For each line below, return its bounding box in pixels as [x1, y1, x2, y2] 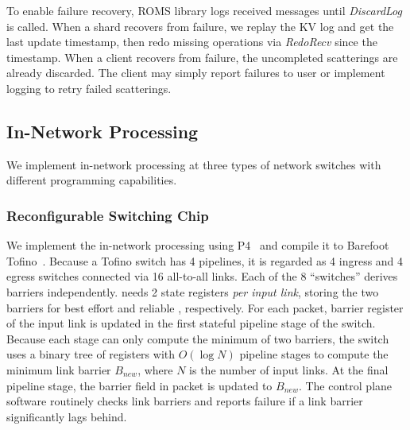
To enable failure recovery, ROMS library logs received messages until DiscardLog [6, 2, 402, 18]
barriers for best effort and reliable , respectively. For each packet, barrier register [6, 299, 404, 316]
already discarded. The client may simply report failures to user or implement [6, 64, 385, 81]
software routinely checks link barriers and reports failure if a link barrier [6, 393, 363, 409]
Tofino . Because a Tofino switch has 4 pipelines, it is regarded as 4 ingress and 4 [6, 252, 404, 269]
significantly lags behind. [6, 408, 127, 424]
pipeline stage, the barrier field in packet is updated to [6, 377, 273, 393]
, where [137, 361, 173, 378]
